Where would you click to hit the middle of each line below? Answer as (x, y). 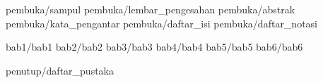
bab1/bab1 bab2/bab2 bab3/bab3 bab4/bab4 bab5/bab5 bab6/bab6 (154, 47)
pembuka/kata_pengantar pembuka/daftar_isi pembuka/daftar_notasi (162, 23)
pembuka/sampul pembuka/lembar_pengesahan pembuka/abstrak (151, 9)
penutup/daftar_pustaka (60, 70)
